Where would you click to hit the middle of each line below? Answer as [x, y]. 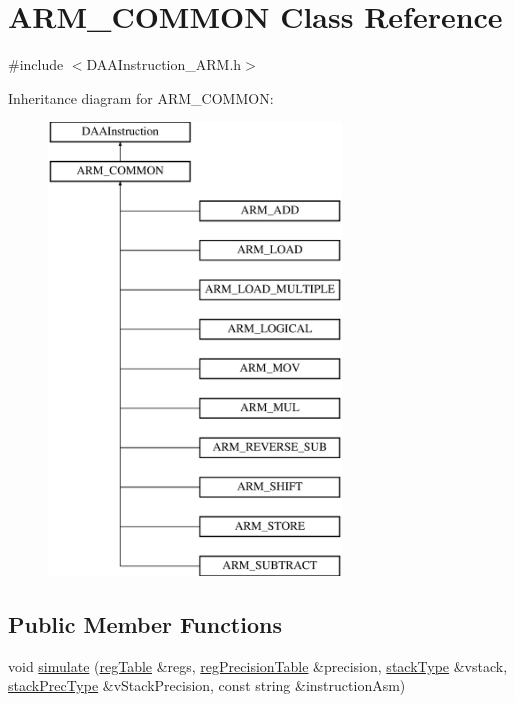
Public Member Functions [145, 623]
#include [36, 64]
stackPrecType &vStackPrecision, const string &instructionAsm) [207, 685]
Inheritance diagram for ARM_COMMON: [141, 97]
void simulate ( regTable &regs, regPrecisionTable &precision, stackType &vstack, [258, 665]
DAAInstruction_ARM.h [164, 64]
